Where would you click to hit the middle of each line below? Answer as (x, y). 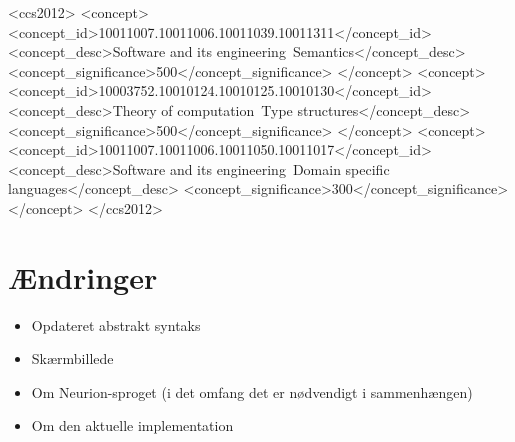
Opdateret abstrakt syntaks (116, 324)
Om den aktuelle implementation (132, 425)
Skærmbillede (72, 358)
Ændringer (83, 276)
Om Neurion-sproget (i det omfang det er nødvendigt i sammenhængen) (252, 391)
